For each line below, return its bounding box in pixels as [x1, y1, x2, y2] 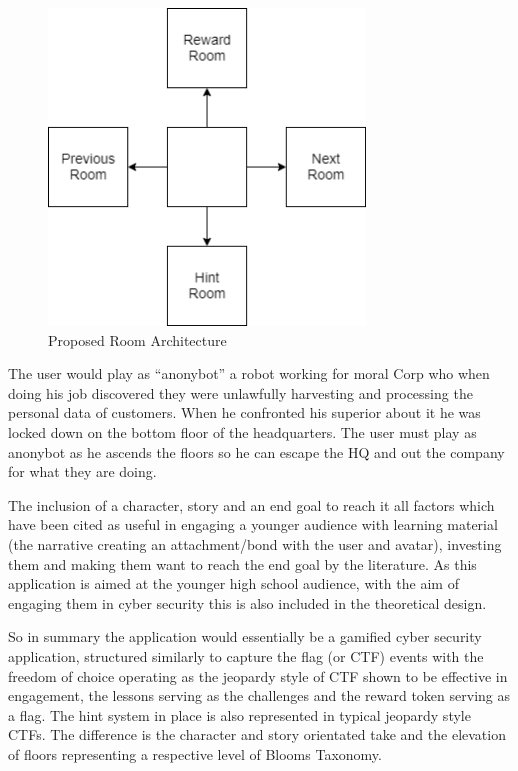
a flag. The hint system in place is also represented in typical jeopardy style [8, 704, 471, 725]
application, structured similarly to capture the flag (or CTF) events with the [8, 645, 484, 666]
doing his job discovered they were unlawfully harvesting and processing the [8, 382, 473, 403]
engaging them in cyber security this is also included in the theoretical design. [8, 592, 487, 613]
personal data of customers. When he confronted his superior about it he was [8, 402, 481, 423]
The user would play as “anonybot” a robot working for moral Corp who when [8, 363, 490, 384]
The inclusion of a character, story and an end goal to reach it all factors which [8, 494, 495, 515]
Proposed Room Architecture [48, 329, 227, 350]
